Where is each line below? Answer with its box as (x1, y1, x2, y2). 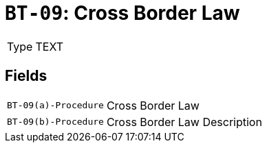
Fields (5, 67, 47, 85)
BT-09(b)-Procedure (7, 116, 104, 127)
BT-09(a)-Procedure (7, 100, 104, 111)
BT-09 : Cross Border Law (5, 1, 240, 25)
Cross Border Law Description (106, 114, 262, 129)
